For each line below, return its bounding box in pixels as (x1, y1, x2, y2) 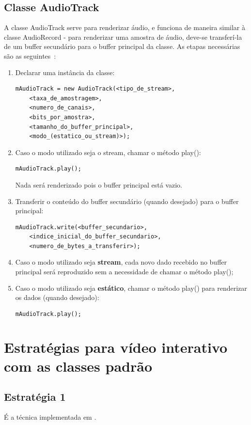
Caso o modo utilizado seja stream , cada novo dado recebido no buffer (15, 257, 227, 267)
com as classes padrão (4, 356, 153, 376)
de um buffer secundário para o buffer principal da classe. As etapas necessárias (4, 41, 240, 51)
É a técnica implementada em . (4, 412, 96, 422)
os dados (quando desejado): (15, 292, 99, 302)
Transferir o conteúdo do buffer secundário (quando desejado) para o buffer (15, 196, 239, 206)
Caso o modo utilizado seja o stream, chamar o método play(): (15, 147, 201, 157)
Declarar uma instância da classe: (15, 67, 115, 77)
